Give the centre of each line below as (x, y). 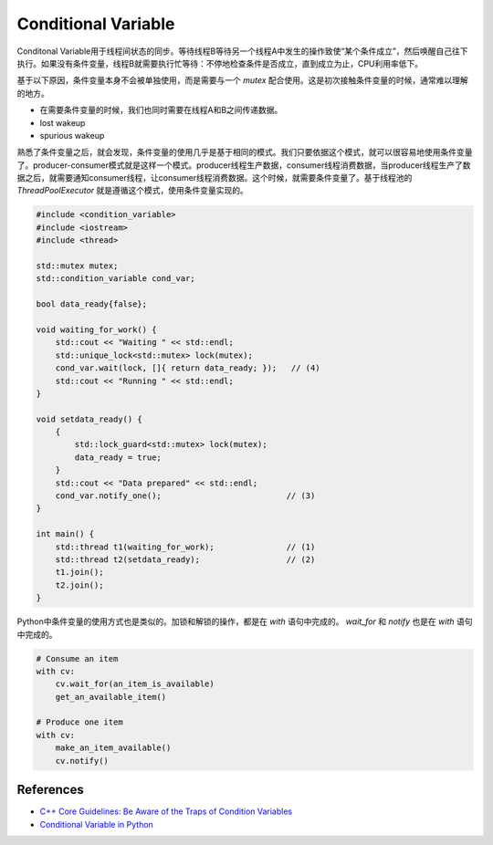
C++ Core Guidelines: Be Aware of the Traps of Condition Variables (166, 811)
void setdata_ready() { (89, 419)
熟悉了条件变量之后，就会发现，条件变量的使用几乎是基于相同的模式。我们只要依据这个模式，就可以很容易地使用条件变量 (245, 152)
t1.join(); (79, 572)
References (50, 790)
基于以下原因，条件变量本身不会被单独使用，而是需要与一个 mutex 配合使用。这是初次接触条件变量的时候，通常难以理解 (243, 80)
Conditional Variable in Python (97, 824)
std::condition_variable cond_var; (115, 279)
